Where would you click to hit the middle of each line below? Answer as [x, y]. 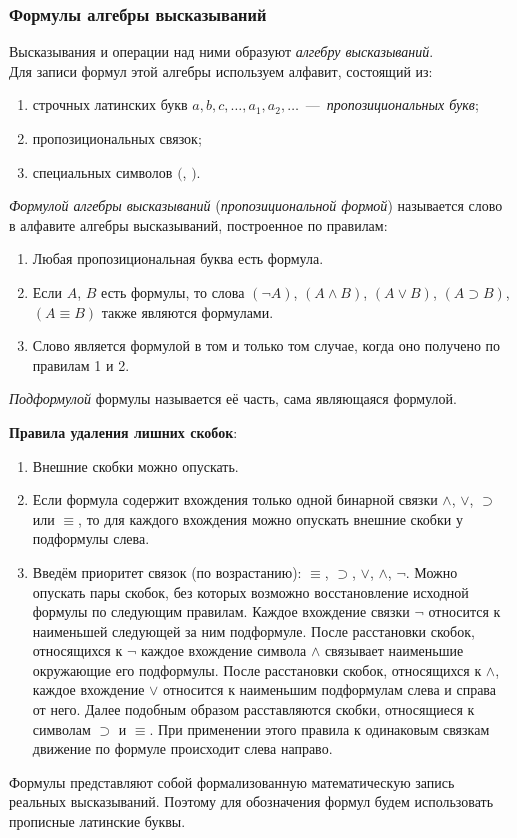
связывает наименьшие [394, 650]
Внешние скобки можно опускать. [135, 465]
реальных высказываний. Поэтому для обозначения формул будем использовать [251, 801]
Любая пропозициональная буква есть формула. [178, 258]
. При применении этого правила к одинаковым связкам [319, 728]
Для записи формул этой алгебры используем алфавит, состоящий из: [221, 70]
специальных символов [102, 171]
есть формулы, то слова [173, 291]
